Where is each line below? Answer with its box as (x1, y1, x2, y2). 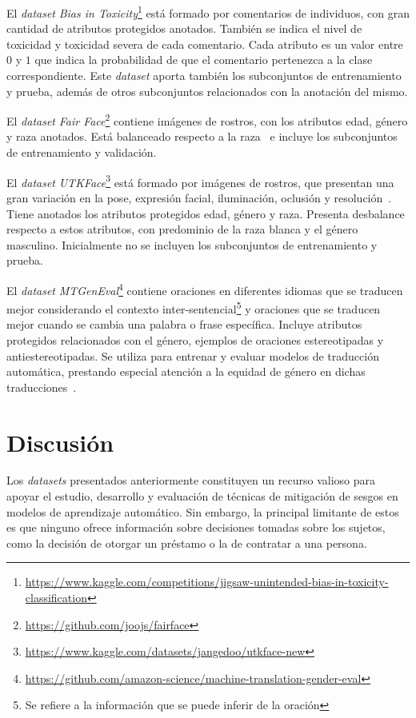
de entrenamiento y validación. (6, 144, 157, 161)
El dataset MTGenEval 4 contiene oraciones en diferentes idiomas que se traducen (6, 279, 403, 298)
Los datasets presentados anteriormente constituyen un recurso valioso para (6, 472, 375, 489)
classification (25, 589, 87, 606)
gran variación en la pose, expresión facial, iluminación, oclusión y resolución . (6, 189, 392, 205)
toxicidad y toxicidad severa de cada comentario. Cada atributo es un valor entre (6, 35, 403, 52)
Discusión (6, 425, 114, 458)
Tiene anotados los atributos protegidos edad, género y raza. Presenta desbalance (6, 205, 405, 221)
